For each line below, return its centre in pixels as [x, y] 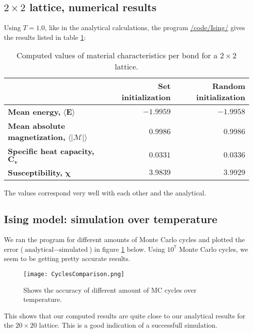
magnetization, [37, 137]
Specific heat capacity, [51, 151]
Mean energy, [34, 112]
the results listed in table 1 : [45, 37]
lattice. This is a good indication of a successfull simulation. [128, 325]
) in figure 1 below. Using [127, 249]
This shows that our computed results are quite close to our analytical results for [125, 315]
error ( [14, 249]
